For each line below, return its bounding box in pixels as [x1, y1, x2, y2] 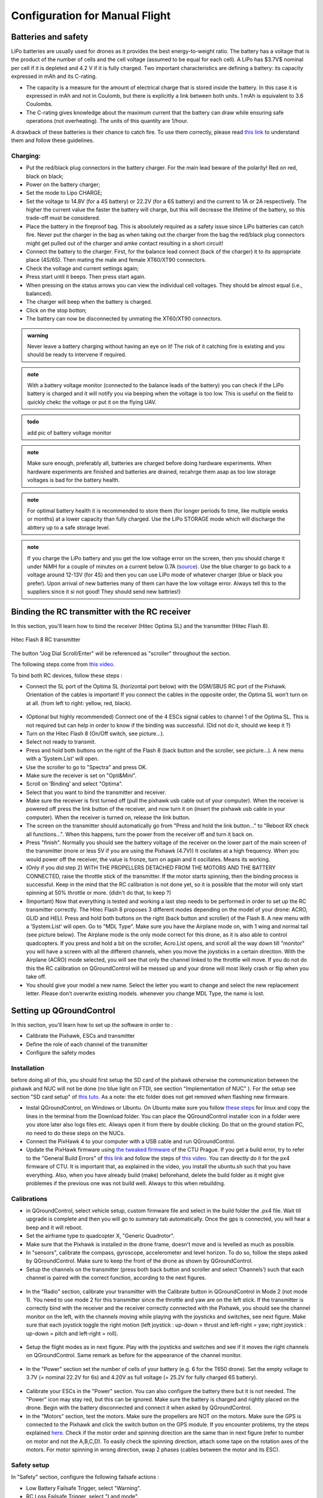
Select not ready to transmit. [26, 738, 96, 745]
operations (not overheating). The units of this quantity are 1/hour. [26, 117, 188, 125]
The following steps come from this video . [11, 661, 115, 668]
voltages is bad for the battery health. [27, 476, 120, 484]
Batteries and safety [11, 32, 89, 42]
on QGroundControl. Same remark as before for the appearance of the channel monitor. [26, 1352, 242, 1359]
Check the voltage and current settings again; [26, 264, 139, 272]
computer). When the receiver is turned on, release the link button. [26, 814, 191, 821]
